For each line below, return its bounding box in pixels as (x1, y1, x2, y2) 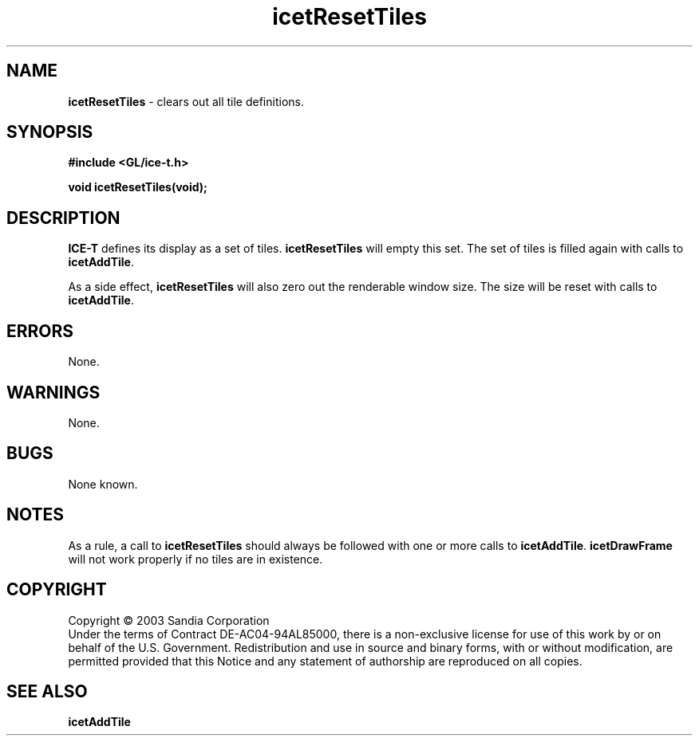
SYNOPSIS (6, 122, 93, 143)
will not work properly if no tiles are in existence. (68, 552, 323, 566)
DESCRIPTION (6, 207, 120, 228)
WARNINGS (6, 382, 101, 402)
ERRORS (6, 320, 74, 341)
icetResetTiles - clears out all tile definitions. (68, 94, 304, 108)
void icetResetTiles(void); (68, 180, 207, 194)
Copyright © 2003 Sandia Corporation (68, 613, 270, 627)
